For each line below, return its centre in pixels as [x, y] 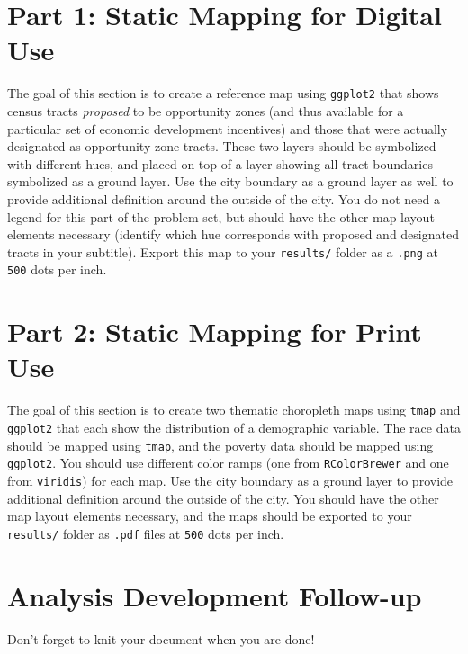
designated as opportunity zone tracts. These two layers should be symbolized [222, 146]
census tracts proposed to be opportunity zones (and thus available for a [206, 110]
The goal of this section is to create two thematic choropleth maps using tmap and [234, 410]
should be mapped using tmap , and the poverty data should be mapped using [220, 445]
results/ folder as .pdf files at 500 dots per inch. [146, 533]
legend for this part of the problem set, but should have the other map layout [221, 216]
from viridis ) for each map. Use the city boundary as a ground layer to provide [230, 480]
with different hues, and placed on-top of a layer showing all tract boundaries [220, 163]
